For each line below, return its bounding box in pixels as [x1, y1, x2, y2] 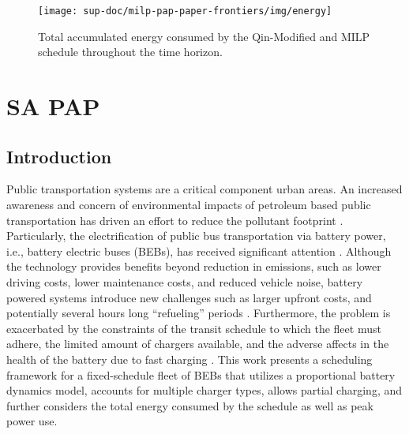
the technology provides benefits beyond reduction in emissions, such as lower [6, 258, 381, 275]
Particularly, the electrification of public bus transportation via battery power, [6, 227, 386, 244]
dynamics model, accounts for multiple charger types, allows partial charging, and [6, 382, 403, 398]
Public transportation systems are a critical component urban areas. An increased [6, 181, 403, 197]
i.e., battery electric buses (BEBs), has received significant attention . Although [6, 242, 392, 259]
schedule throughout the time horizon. [38, 43, 223, 60]
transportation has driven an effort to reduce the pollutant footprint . [6, 211, 343, 228]
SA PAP [6, 90, 100, 122]
